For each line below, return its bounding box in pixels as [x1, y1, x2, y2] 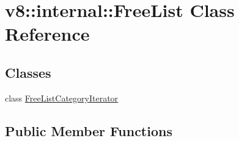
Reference [5, 21, 90, 46]
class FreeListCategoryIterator [5, 91, 119, 104]
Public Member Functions [5, 121, 172, 140]
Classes [5, 63, 51, 81]
